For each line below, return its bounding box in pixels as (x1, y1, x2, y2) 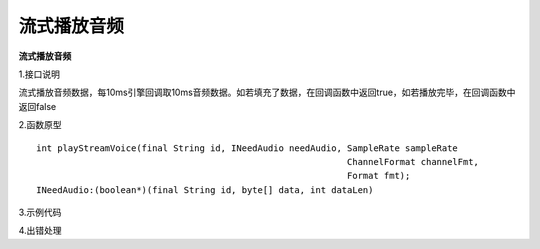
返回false (18, 100, 57, 112)
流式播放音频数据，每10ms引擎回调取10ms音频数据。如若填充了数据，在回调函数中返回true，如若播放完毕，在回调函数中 (18, 86, 516, 99)
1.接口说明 (18, 68, 60, 80)
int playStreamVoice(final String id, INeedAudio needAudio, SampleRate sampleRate (36, 142, 459, 154)
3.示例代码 (18, 206, 62, 219)
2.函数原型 (18, 119, 62, 131)
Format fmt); (346, 170, 411, 182)
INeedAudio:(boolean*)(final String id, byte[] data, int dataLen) (36, 184, 374, 195)
